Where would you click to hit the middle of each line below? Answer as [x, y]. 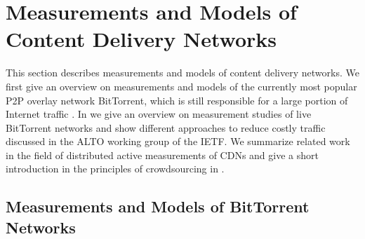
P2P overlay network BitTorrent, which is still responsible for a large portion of [177, 100]
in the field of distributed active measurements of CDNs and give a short [162, 155]
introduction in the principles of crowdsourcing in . [115, 169]
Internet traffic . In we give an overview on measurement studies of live [159, 114]
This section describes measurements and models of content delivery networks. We [182, 73]
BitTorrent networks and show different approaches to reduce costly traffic [166, 127]
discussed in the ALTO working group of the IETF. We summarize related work [178, 141]
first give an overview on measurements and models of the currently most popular [181, 86]
